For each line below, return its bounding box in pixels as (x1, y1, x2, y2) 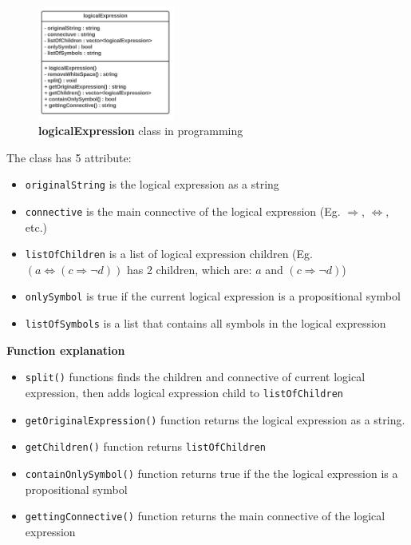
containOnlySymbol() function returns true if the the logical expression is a (25, 465, 398, 482)
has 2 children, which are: (126, 261, 252, 277)
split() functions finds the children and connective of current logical (25, 368, 366, 385)
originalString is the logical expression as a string (25, 176, 279, 193)
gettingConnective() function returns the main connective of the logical (25, 507, 385, 524)
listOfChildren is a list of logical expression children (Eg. (25, 245, 313, 262)
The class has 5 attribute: (6, 149, 132, 165)
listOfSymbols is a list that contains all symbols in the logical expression (25, 315, 386, 332)
